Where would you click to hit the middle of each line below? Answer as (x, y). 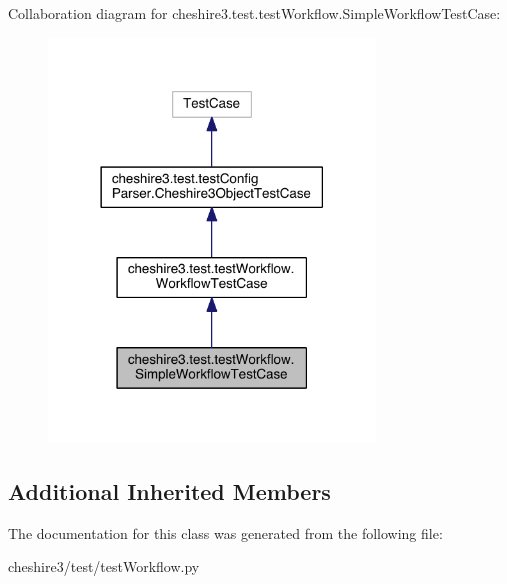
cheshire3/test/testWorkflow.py (104, 566)
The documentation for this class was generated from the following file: (225, 532)
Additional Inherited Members (169, 490)
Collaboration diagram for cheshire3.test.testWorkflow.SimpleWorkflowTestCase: (254, 13)
